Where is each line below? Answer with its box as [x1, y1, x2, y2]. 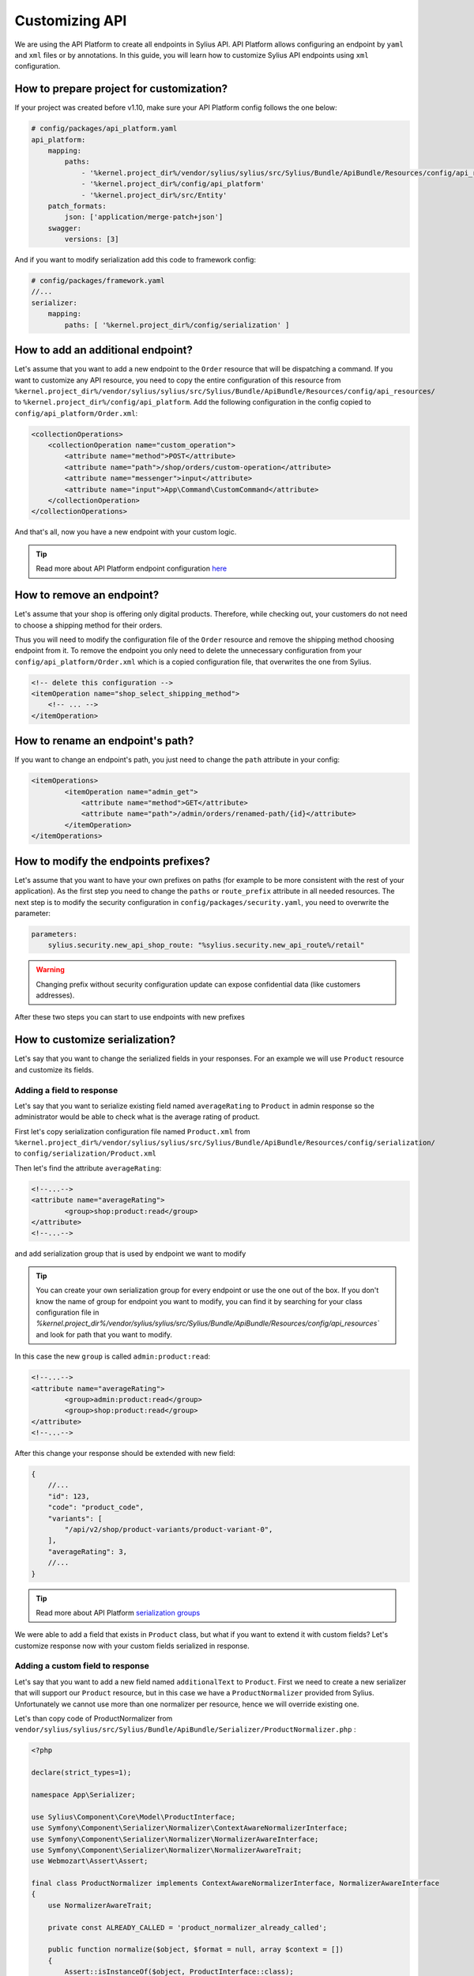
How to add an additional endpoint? [14, 344, 194, 357]
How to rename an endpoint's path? [14, 734, 194, 748]
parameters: [31, 930, 78, 938]
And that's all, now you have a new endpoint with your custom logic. [14, 527, 237, 537]
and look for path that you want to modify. [36, 1329, 173, 1339]
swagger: [47, 224, 82, 232]
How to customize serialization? [14, 1033, 176, 1046]
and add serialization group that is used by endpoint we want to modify [14, 1249, 246, 1258]
